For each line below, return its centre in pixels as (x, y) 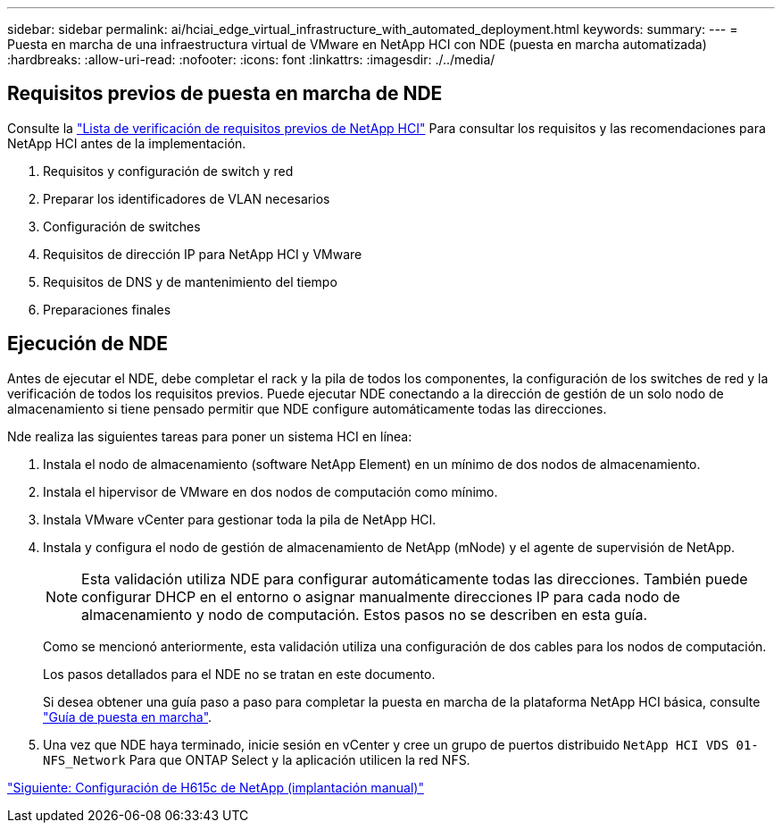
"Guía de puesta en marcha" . (128, 717)
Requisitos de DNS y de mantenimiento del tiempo (190, 281)
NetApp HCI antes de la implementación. (127, 143)
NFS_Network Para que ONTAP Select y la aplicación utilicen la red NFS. (257, 759)
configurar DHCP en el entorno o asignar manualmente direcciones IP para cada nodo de (381, 596)
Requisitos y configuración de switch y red (168, 171)
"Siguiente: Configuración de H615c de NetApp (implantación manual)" (216, 787)
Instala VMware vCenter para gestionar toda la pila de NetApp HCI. (240, 519)
